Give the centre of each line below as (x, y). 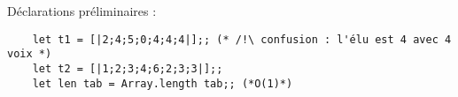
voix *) (30, 54)
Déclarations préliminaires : (82, 11)
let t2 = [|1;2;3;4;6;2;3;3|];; (128, 68)
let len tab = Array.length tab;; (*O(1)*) (163, 83)
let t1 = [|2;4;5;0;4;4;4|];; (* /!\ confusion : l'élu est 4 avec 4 (242, 39)
